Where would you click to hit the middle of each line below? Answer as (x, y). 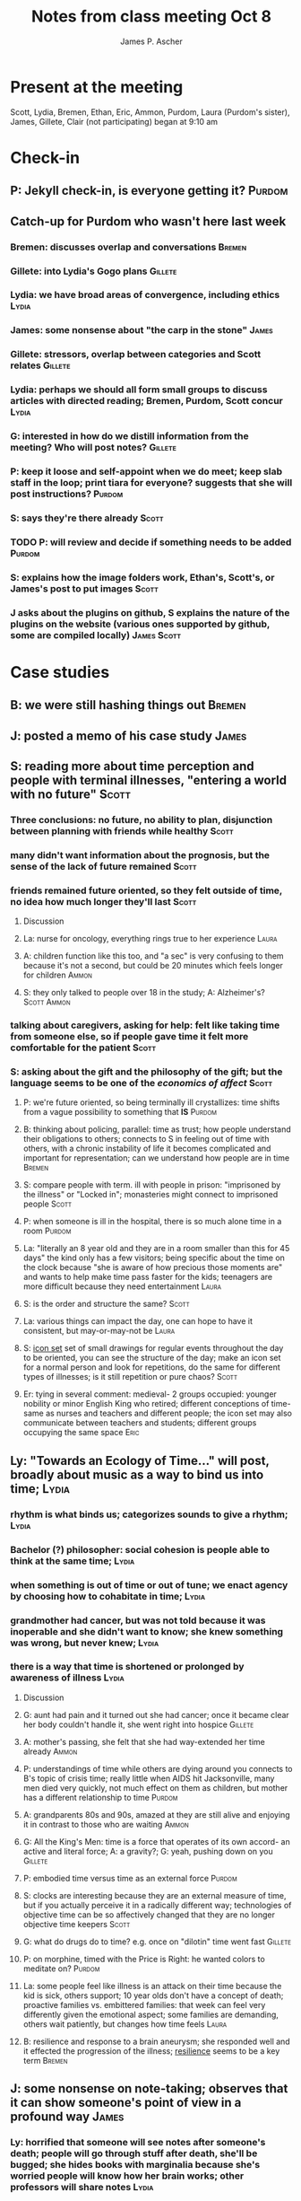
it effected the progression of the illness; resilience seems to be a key (151, 2051)
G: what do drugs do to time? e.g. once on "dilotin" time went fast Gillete (157, 1942)
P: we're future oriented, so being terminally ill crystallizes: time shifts (151, 1102)
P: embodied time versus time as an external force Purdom (130, 1878)
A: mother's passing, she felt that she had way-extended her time (144, 1741)
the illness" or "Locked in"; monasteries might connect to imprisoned (150, 1195)
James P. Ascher (151, 41)
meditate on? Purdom (61, 1969)
